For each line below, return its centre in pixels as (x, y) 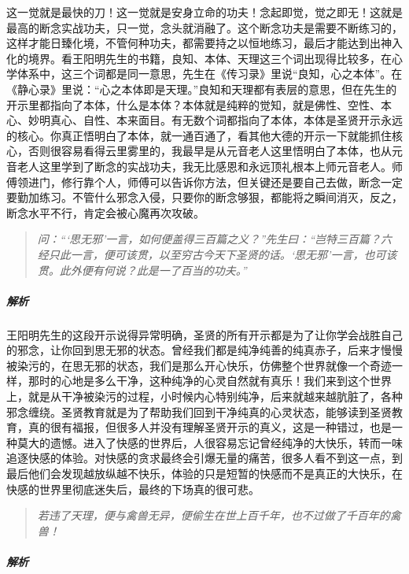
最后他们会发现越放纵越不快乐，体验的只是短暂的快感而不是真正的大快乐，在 (204, 473)
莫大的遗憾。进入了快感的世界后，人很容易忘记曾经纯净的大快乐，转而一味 (210, 442)
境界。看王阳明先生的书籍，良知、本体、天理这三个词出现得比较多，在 (210, 58)
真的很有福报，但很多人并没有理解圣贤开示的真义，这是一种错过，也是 (210, 427)
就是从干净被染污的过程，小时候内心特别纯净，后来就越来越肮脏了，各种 (215, 396)
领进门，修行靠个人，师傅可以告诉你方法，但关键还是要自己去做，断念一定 (210, 181)
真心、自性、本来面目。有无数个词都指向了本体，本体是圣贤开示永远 (226, 120)
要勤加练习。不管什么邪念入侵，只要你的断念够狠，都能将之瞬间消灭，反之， (204, 197)
